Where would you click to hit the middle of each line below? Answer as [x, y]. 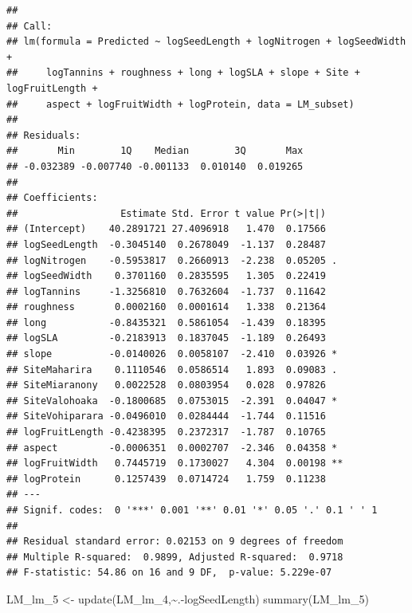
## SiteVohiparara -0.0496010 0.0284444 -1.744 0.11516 [166, 417]
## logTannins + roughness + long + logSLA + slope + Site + [183, 73]
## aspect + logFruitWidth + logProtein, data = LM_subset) [180, 104]
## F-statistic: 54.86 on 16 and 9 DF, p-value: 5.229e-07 [169, 573]
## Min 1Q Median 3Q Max [155, 151]
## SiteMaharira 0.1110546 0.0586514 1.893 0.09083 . [172, 369]
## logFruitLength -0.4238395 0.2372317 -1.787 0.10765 [166, 432]
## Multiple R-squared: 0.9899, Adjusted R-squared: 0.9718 [175, 557]
